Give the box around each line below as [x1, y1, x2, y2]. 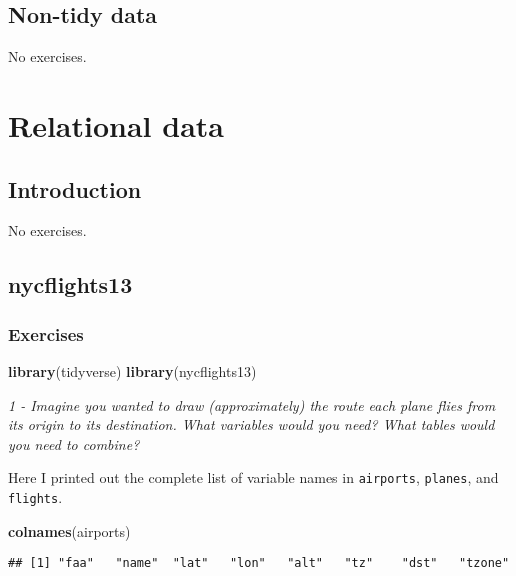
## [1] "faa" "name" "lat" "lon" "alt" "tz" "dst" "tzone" [8, 556, 510, 571]
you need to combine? [8, 433, 140, 454]
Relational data [8, 104, 224, 145]
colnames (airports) [8, 520, 131, 541]
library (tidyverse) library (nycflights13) [8, 360, 257, 381]
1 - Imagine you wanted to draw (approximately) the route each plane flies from [8, 394, 496, 415]
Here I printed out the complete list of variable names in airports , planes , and [8, 467, 499, 488]
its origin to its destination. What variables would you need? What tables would [8, 414, 495, 435]
